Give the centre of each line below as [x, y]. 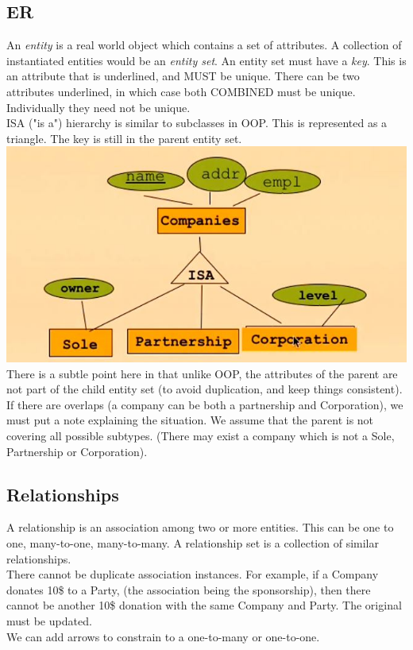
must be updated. [49, 620]
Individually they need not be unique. [98, 107]
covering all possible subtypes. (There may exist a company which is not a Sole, [201, 435]
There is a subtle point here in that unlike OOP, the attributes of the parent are [202, 373]
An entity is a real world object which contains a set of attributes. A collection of [204, 45]
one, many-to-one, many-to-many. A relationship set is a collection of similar [193, 542]
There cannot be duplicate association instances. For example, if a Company [193, 574]
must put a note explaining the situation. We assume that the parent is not [190, 420]
